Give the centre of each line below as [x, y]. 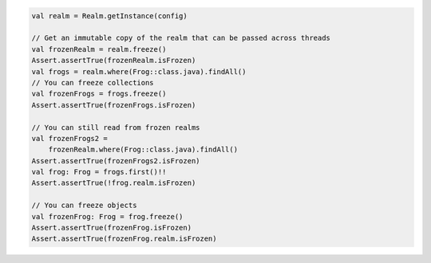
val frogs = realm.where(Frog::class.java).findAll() [139, 71]
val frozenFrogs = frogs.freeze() [99, 94]
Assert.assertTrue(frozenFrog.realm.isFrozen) [124, 239]
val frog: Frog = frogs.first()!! [99, 172]
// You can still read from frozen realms [116, 127]
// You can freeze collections [93, 82]
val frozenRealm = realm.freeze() [99, 49]
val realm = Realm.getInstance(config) [109, 16]
